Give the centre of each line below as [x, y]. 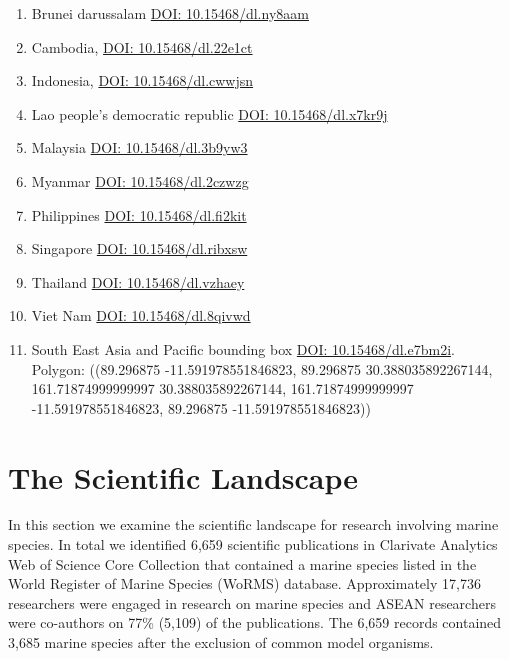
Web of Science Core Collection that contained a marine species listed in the [242, 563]
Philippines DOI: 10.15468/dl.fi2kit [139, 214]
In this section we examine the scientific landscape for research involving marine [253, 524]
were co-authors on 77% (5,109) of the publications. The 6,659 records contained [255, 622]
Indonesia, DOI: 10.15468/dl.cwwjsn [142, 80]
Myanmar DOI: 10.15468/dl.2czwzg [140, 180]
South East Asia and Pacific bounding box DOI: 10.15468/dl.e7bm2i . [243, 348]
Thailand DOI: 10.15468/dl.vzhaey [138, 281]
